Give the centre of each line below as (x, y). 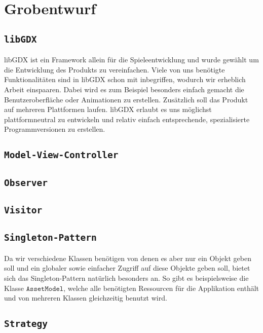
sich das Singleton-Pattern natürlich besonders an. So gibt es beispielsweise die (126, 277)
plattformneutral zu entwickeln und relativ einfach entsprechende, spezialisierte (127, 119)
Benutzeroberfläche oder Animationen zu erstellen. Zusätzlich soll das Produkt (126, 99)
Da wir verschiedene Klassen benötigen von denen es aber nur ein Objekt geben (128, 258)
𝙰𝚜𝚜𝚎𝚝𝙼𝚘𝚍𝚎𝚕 (45, 289)
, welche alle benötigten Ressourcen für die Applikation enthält (161, 288)
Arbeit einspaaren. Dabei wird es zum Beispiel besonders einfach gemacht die (124, 89)
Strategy (26, 324)
